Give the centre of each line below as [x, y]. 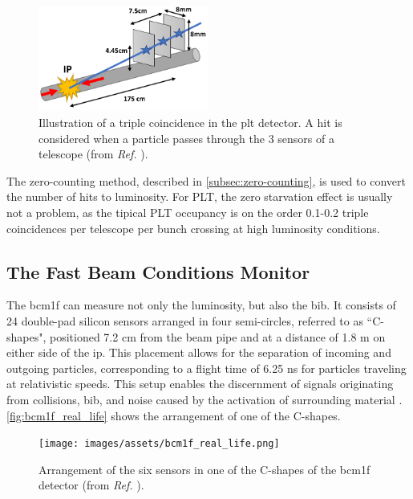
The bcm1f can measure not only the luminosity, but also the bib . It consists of [201, 305]
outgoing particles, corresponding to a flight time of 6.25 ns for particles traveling [206, 368]
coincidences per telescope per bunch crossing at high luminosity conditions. [193, 228]
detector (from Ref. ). [91, 485]
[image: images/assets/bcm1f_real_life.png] [159, 444]
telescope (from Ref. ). [93, 154]
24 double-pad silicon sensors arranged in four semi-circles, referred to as [185, 321]
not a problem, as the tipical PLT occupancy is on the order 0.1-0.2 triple [188, 213]
